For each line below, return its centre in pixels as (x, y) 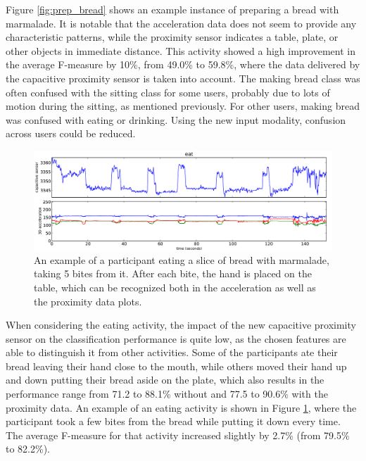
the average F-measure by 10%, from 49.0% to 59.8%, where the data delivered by (183, 64)
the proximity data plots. (88, 301)
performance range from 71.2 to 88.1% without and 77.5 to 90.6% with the (167, 394)
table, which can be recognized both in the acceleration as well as (175, 287)
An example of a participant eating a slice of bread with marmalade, (182, 259)
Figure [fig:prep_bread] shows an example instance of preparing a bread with (172, 9)
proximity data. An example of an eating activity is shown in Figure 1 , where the (181, 407)
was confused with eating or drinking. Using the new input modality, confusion (176, 119)
